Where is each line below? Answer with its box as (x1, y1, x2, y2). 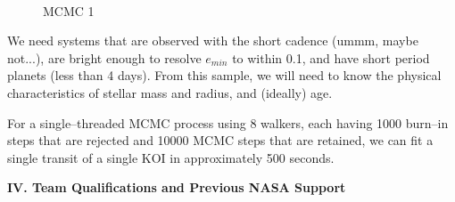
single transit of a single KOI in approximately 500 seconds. (7, 148, 335, 166)
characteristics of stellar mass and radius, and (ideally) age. (7, 83, 333, 101)
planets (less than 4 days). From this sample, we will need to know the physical (7, 66, 442, 85)
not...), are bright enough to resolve (7, 48, 202, 67)
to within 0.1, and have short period (232, 48, 430, 67)
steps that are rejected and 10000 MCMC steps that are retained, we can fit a (7, 131, 434, 149)
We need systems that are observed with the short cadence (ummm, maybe (7, 31, 418, 50)
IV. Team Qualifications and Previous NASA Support (7, 178, 346, 197)
